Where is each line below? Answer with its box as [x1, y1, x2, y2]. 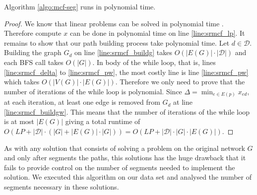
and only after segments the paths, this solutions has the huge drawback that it [4, 152, 246, 163]
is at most [4, 116, 34, 127]
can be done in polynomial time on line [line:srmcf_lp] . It [69, 28, 245, 38]
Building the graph [4, 47, 62, 58]
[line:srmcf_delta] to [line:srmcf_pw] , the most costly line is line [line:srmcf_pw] [4, 66, 249, 77]
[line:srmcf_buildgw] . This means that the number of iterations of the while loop [4, 106, 250, 117]
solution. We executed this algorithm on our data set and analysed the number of [4, 172, 252, 182]
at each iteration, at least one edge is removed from [4, 97, 160, 107]
